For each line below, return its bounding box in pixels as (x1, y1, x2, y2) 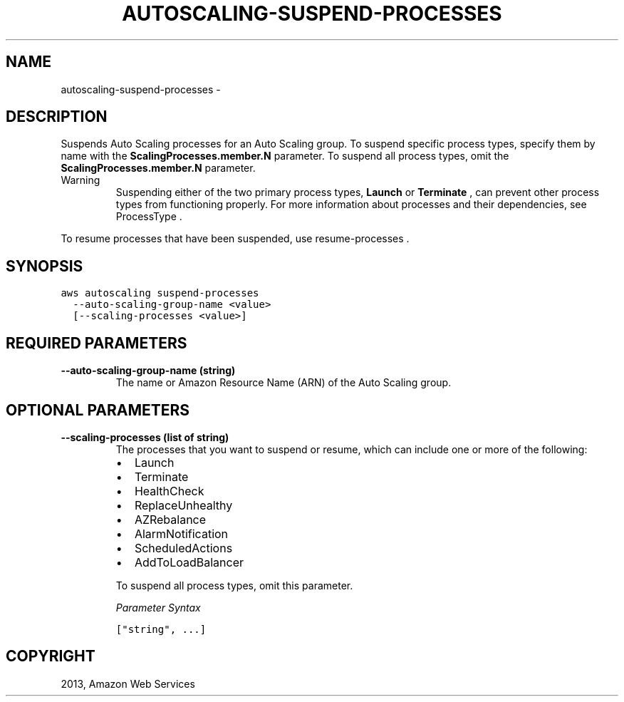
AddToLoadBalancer (134, 554, 244, 569)
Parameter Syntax (115, 601, 201, 614)
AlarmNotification (134, 526, 229, 541)
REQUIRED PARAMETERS (6, 334, 187, 352)
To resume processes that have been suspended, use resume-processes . (61, 232, 410, 245)
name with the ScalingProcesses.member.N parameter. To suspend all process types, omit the (61, 150, 509, 162)
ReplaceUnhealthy (134, 497, 233, 512)
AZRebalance (134, 512, 207, 527)
